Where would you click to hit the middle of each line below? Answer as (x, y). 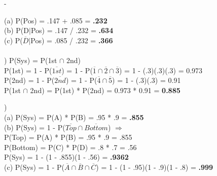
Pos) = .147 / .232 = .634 (72, 30)
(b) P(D (17, 30)
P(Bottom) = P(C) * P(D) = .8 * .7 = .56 (70, 147)
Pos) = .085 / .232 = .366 (72, 40)
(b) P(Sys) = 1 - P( (35, 127)
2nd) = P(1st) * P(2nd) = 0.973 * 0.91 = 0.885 (105, 90)
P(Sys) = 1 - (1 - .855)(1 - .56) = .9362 (66, 157)
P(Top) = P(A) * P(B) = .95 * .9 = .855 (68, 137)
